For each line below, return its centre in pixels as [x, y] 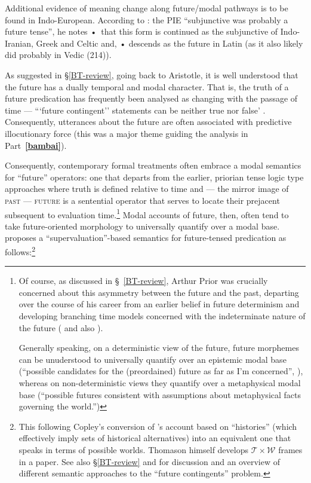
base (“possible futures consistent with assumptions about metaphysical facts [160, 394]
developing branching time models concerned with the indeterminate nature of [162, 315]
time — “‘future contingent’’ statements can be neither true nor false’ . [135, 110]
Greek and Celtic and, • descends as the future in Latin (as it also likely [170, 43]
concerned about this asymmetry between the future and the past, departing [159, 292]
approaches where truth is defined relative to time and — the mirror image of [147, 189]
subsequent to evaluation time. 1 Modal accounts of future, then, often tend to [147, 213]
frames [290, 449]
